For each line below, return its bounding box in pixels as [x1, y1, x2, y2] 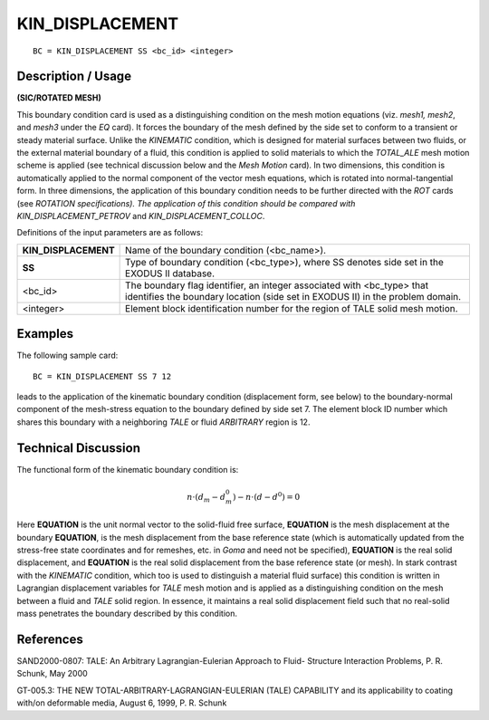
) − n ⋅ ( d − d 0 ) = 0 [232, 490, 301, 502]
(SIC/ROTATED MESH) [16, 92, 101, 103]
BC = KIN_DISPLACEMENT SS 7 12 [33, 371, 172, 381]
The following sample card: [16, 350, 119, 361]
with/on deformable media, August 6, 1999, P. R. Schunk [16, 697, 227, 708]
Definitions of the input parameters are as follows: [16, 227, 204, 238]
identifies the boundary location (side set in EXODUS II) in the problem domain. [125, 290, 462, 302]
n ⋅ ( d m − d [187, 492, 226, 504]
